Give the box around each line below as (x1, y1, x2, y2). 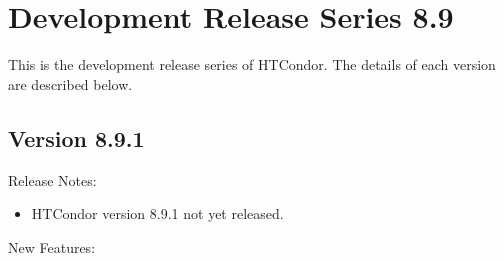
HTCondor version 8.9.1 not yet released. (31, 203, 284, 224)
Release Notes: (8, 169, 97, 190)
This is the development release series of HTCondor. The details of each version (8, 54, 496, 75)
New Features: (8, 236, 96, 257)
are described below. (8, 73, 133, 94)
